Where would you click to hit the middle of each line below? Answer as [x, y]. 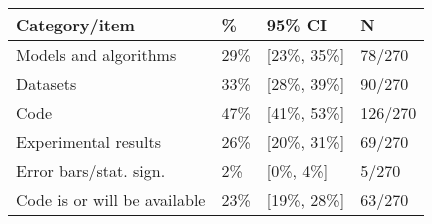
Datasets [46, 83]
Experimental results [88, 141]
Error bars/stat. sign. [91, 170]
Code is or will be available [111, 199]
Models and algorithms [96, 54]
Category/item [75, 24]
